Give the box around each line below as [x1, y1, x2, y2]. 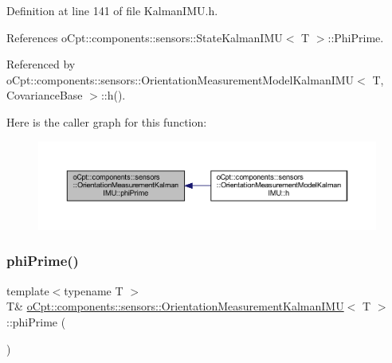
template [6, 282, 49, 299]
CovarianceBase [6, 87, 83, 103]
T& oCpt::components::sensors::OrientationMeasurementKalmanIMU [6, 298, 344, 314]
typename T [64, 282, 123, 299]
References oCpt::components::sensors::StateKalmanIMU [6, 29, 283, 45]
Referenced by [6, 56, 76, 72]
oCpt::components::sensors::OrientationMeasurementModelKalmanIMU [6, 71, 355, 88]
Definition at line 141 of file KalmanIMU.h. [6, 2, 218, 18]
